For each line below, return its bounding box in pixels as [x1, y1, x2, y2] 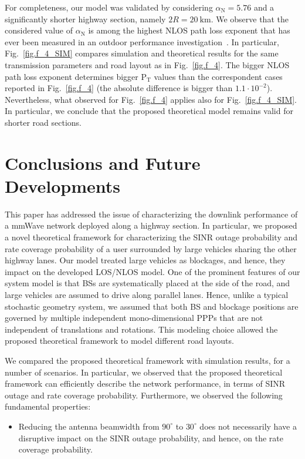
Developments [5, 173, 121, 197]
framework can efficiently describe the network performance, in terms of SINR [5, 377, 286, 390]
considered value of [5, 24, 73, 36]
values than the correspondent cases [154, 70, 283, 82]
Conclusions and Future [5, 150, 201, 175]
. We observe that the [211, 12, 289, 25]
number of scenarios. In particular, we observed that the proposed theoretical [5, 366, 283, 378]
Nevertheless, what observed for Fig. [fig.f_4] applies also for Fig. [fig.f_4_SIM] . [5, 93, 297, 105]
